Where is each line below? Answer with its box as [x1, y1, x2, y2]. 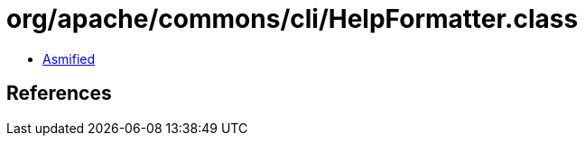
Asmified [42, 50, 96, 67]
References [6, 82, 112, 105]
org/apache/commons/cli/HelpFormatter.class [6, 4, 579, 34]
